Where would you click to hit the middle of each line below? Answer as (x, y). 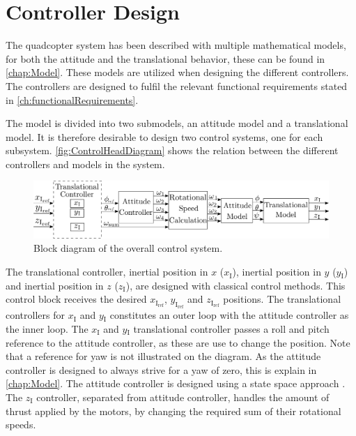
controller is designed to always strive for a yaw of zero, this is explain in (161, 369)
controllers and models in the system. (85, 164)
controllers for (35, 315)
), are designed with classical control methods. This (235, 285)
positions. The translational (282, 299)
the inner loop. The (47, 329)
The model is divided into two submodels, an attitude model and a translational (177, 123)
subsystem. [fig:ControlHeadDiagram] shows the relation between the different (172, 150)
